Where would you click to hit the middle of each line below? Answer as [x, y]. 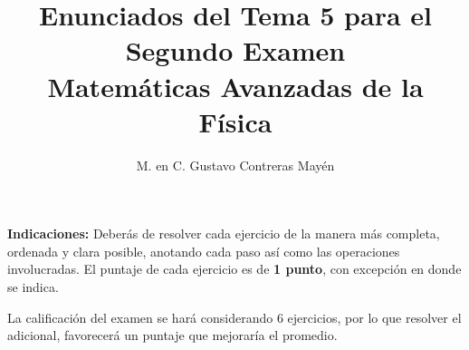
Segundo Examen [235, 50]
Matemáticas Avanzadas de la [235, 86]
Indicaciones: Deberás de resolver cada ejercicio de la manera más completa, [224, 233]
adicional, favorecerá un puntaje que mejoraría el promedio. [172, 335]
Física [235, 121]
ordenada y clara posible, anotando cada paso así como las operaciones [204, 251]
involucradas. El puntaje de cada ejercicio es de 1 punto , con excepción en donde [234, 269]
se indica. [33, 287]
